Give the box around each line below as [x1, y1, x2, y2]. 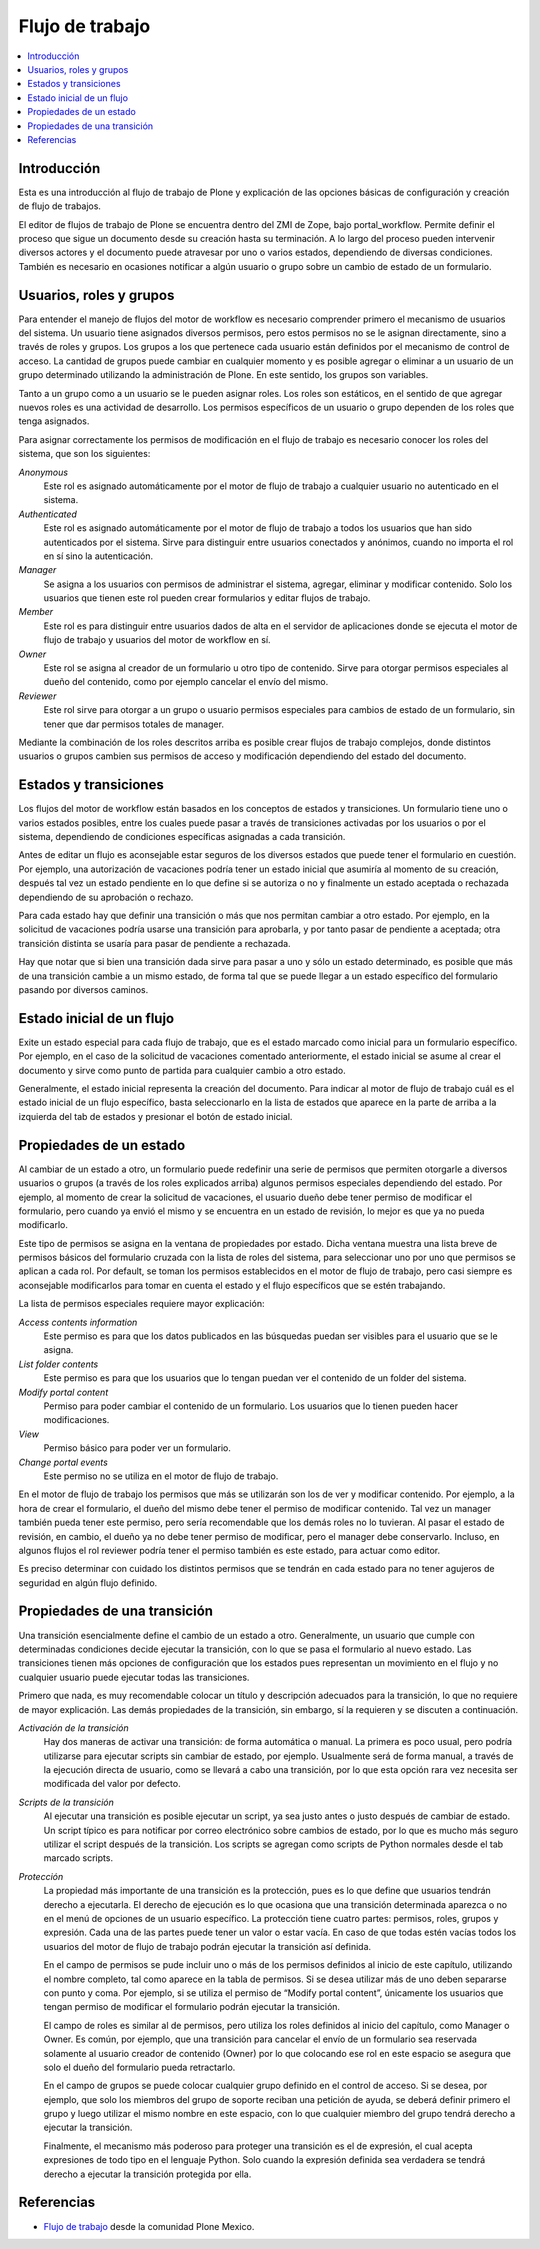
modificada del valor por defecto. [43, 1778, 181, 1790]
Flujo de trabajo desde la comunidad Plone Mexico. [43, 2220, 255, 2232]
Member [18, 606, 54, 618]
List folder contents [18, 1358, 99, 1370]
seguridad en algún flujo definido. [18, 1576, 158, 1589]
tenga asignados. [18, 415, 90, 427]
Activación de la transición [18, 1721, 129, 1734]
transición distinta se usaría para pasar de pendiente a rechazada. [18, 937, 291, 949]
